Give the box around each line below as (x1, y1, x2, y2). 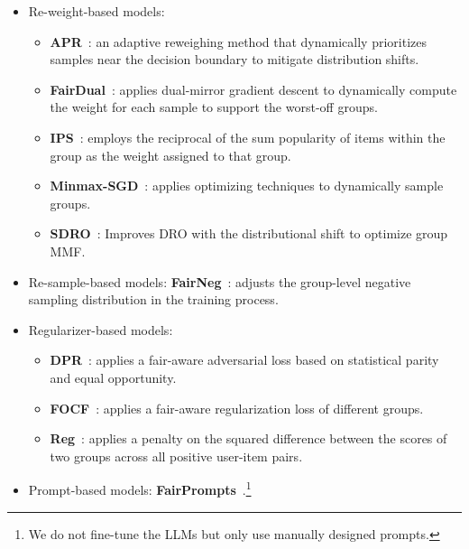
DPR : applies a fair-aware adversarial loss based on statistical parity (50, 350, 439, 369)
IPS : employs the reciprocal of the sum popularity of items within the (50, 127, 446, 146)
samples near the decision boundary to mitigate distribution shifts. (50, 50, 419, 69)
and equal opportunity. (50, 368, 177, 386)
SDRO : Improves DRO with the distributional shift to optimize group (50, 224, 448, 243)
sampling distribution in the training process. (28, 290, 279, 309)
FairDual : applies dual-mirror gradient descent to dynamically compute (50, 79, 457, 98)
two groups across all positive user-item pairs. (50, 446, 303, 465)
